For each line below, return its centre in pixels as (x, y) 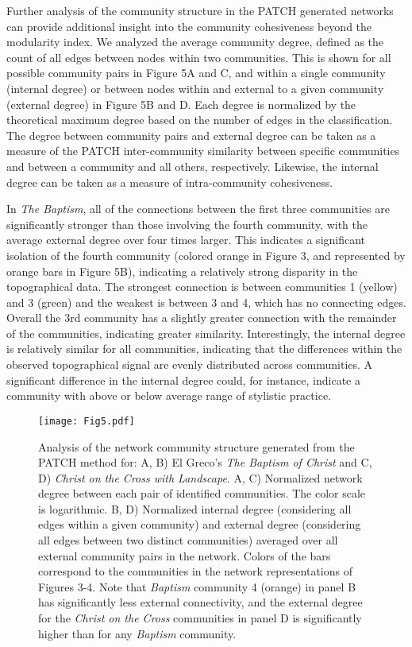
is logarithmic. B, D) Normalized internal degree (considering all (195, 508)
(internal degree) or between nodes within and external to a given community (195, 88)
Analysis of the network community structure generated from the (196, 446)
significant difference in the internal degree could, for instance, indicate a (183, 380)
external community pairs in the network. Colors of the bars (185, 555)
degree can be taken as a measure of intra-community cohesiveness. (170, 182)
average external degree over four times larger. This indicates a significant (186, 240)
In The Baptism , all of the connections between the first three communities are (198, 209)
